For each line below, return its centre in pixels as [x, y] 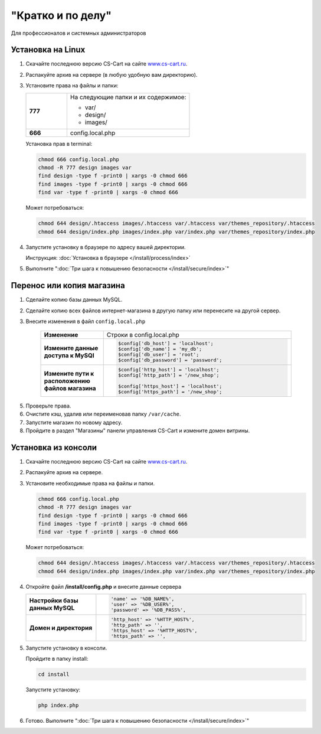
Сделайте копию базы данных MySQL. [74, 300]
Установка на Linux [48, 50]
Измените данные [71, 348]
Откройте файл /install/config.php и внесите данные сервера [104, 586]
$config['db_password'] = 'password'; [170, 360]
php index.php [58, 705]
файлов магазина [70, 388]
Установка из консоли [54, 447]
